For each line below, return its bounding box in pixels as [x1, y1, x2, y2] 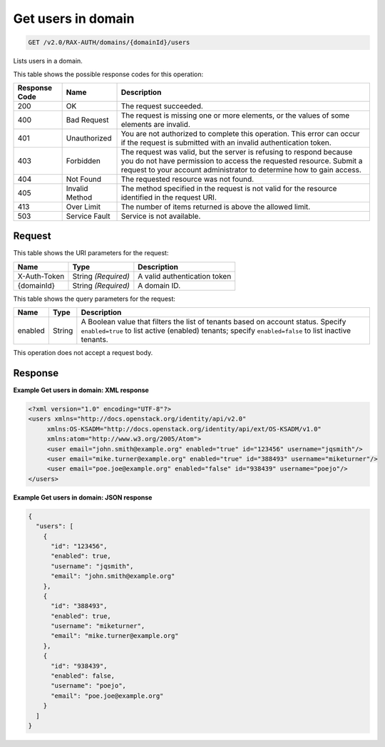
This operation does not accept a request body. [13, 349, 153, 357]
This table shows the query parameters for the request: [13, 294, 176, 303]
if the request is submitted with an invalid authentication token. [120, 138, 332, 148]
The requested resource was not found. [120, 174, 255, 184]
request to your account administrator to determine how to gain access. [120, 165, 361, 175]
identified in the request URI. [120, 192, 217, 202]
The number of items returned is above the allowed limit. [120, 202, 311, 212]
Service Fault [66, 211, 111, 221]
